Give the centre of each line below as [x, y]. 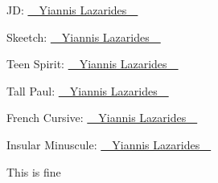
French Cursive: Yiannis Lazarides [97, 118]
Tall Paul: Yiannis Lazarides [82, 90]
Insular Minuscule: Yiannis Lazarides [103, 144]
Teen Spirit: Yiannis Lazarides [87, 64]
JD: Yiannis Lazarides [67, 10]
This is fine [34, 171]
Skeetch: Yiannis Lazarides [78, 37]
